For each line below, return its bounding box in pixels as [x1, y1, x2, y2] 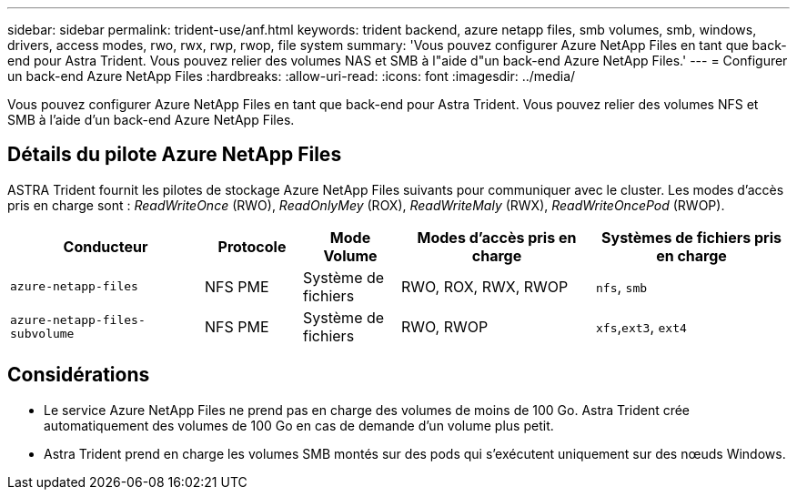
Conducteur [63, 237, 148, 256]
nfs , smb [596, 277, 648, 296]
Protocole [217, 237, 287, 256]
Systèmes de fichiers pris [601, 228, 782, 247]
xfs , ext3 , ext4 [596, 317, 687, 336]
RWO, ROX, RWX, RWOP [401, 277, 569, 296]
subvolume [10, 326, 75, 340]
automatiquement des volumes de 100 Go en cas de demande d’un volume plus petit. [44, 417, 554, 433]
